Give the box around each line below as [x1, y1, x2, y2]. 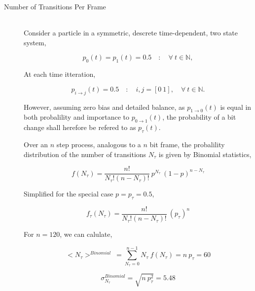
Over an [24, 139, 48, 149]
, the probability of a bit [162, 112, 236, 122]
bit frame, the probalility [149, 139, 225, 149]
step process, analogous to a [56, 139, 141, 149]
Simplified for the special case [24, 189, 113, 199]
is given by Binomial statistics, [158, 149, 252, 159]
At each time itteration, [24, 69, 96, 79]
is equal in [220, 101, 252, 112]
